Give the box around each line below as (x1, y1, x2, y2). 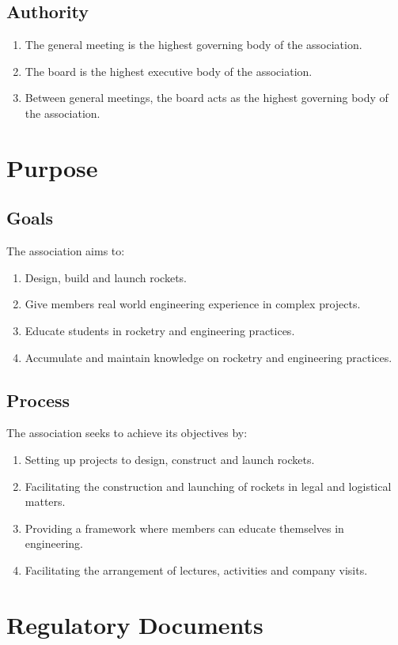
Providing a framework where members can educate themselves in (25, 519, 344, 536)
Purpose (6, 151, 98, 183)
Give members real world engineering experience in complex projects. (25, 296, 361, 312)
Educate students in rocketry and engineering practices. (25, 322, 295, 338)
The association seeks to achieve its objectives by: (6, 424, 248, 441)
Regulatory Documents (6, 608, 263, 640)
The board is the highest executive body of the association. (25, 62, 313, 79)
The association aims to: (6, 243, 125, 259)
